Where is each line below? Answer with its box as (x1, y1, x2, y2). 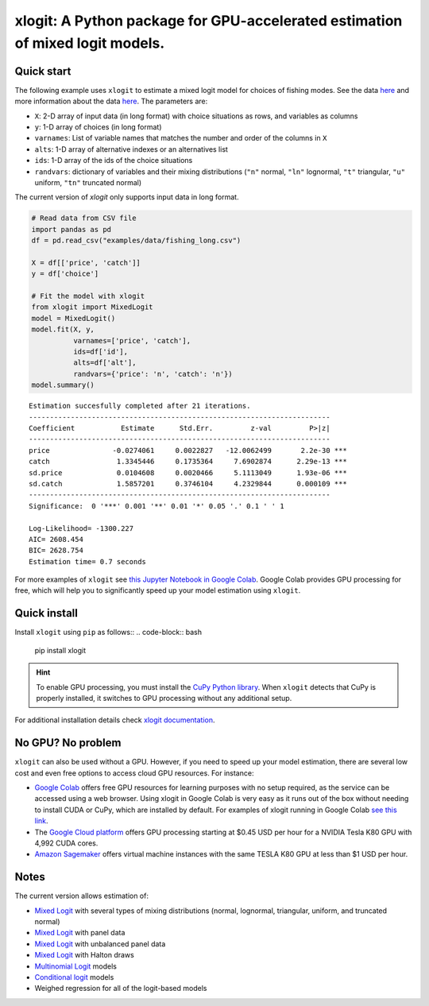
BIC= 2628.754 (29, 546, 83, 555)
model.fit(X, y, (31, 325, 95, 334)
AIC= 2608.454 (29, 535, 83, 544)
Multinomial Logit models (34, 962, 117, 971)
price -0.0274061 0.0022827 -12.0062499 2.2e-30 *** (29, 446, 347, 455)
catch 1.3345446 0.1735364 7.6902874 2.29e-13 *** (29, 457, 347, 466)
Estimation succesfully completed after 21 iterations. (29, 401, 251, 411)
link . (34, 816, 48, 826)
